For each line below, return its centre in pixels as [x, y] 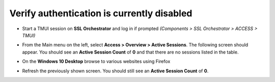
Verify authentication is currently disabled [101, 13]
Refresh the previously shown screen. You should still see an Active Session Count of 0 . [115, 71]
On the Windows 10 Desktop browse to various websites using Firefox [96, 62]
